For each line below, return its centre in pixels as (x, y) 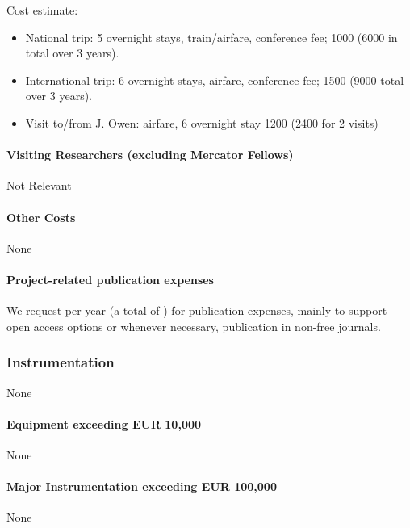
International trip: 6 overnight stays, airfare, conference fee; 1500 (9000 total (215, 80)
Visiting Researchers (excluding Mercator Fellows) (150, 155)
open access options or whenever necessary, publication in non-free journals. (194, 326)
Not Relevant (39, 185)
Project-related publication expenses (110, 279)
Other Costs (41, 217)
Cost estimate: (42, 10)
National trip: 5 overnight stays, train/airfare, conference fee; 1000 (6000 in (211, 37)
